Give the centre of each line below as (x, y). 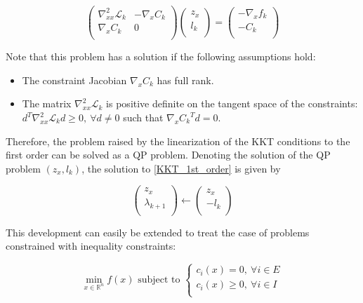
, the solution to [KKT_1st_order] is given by (181, 168)
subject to (159, 280)
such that (143, 117)
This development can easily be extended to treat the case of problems (158, 232)
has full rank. (185, 80)
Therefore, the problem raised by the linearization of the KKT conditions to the (178, 141)
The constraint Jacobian (74, 80)
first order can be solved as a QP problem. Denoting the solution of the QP (168, 155)
